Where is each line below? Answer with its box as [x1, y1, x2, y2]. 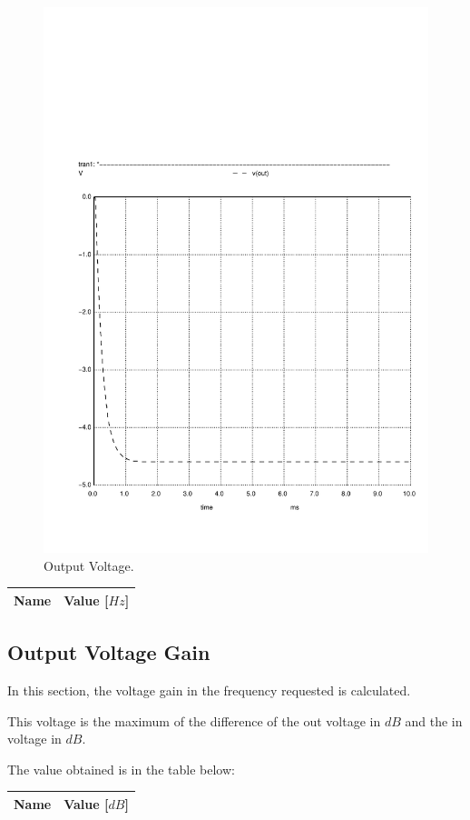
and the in [405, 711, 463, 730]
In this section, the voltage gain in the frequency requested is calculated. [7, 680, 411, 699]
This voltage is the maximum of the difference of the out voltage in [7, 711, 381, 730]
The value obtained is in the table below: [7, 759, 235, 778]
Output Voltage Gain [7, 638, 211, 666]
